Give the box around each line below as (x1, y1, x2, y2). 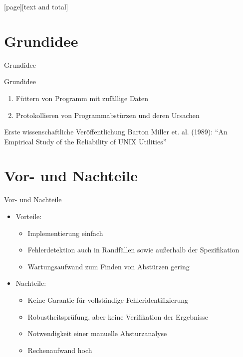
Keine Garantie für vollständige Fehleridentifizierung (27, 294, 189, 305)
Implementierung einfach (27, 228, 103, 238)
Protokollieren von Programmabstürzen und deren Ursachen (15, 110, 200, 120)
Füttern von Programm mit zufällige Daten (15, 93, 149, 103)
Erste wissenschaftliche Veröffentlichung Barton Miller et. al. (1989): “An (4, 126, 228, 137)
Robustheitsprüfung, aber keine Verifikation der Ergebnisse (27, 311, 209, 322)
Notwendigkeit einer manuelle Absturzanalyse (27, 328, 167, 339)
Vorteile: (15, 211, 42, 221)
